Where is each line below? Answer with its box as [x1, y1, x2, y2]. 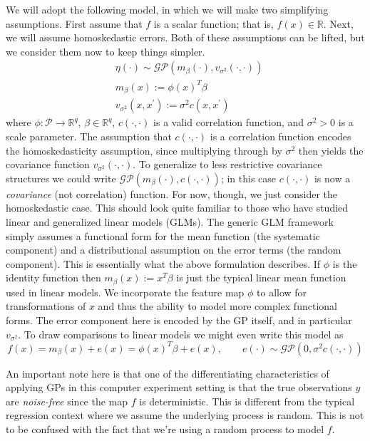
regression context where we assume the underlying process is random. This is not [6, 408, 364, 422]
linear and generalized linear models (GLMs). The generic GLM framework [6, 214, 334, 229]
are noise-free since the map [6, 393, 128, 408]
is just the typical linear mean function [176, 270, 346, 285]
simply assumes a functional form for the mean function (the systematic [6, 228, 320, 243]
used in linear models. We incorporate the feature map [6, 284, 245, 299]
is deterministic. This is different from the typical [139, 393, 355, 408]
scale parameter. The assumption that [6, 129, 172, 144]
